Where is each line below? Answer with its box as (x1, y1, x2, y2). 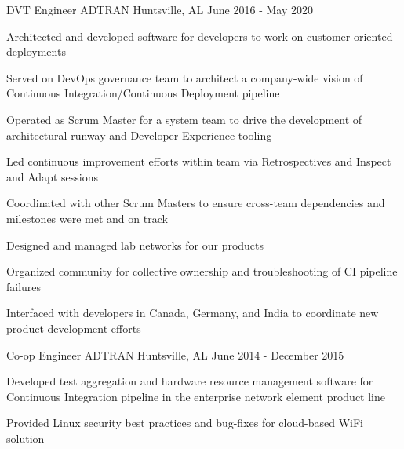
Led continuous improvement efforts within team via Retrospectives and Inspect (6, 153, 391, 170)
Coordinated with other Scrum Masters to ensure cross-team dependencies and (6, 195, 385, 211)
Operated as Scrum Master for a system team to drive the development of (6, 111, 362, 127)
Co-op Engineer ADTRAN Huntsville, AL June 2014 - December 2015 (6, 346, 344, 363)
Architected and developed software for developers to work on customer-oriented (6, 27, 393, 44)
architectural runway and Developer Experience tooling (6, 126, 272, 143)
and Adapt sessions (6, 168, 98, 184)
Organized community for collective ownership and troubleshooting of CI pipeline (6, 263, 398, 279)
